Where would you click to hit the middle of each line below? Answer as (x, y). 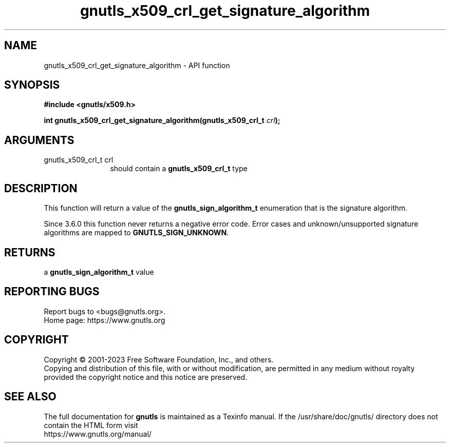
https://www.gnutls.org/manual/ (98, 434)
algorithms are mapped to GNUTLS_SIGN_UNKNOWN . (136, 233)
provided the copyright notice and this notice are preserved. (146, 377)
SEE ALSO (30, 397)
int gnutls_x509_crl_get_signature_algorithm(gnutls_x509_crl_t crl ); (162, 120)
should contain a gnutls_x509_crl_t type (179, 169)
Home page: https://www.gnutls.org (105, 320)
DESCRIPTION (41, 188)
